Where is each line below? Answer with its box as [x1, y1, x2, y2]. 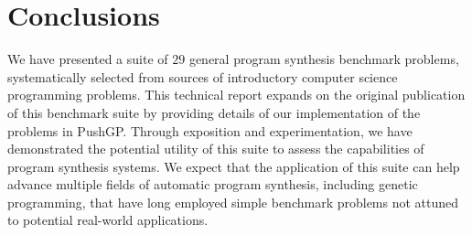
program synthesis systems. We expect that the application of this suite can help [7, 156, 460, 176]
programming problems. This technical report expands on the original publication [7, 85, 466, 104]
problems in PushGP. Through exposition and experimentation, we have [7, 121, 413, 140]
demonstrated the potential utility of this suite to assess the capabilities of [7, 139, 424, 158]
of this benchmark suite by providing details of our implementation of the [7, 102, 421, 122]
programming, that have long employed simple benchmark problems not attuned [7, 192, 459, 211]
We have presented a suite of [7, 49, 168, 69]
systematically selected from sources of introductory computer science [7, 67, 398, 86]
